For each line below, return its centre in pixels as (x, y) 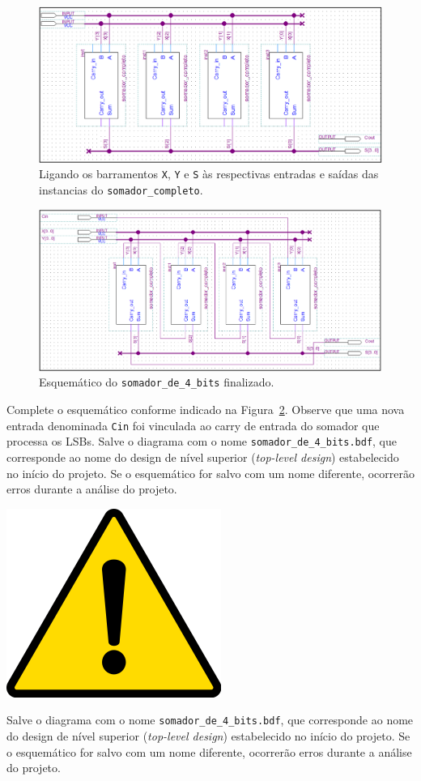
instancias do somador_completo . (121, 189)
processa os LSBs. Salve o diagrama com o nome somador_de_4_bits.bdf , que (202, 441)
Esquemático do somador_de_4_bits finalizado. (157, 382)
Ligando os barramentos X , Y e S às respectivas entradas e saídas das (209, 174)
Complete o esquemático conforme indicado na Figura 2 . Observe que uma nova (206, 410)
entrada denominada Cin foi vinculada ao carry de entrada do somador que (193, 425)
